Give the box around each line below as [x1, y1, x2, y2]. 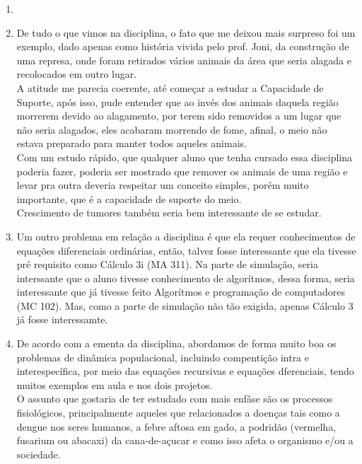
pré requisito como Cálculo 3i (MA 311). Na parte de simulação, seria [16, 257, 318, 272]
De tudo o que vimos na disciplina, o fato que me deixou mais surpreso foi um [16, 25, 356, 40]
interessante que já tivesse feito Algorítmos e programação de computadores [16, 284, 345, 299]
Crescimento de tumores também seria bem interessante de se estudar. [16, 205, 322, 220]
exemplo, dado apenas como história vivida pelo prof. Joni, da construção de [16, 39, 349, 54]
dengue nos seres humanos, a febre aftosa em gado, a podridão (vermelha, [16, 419, 337, 434]
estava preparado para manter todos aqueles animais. [16, 136, 247, 151]
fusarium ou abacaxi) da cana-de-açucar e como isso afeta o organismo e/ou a [16, 433, 354, 448]
